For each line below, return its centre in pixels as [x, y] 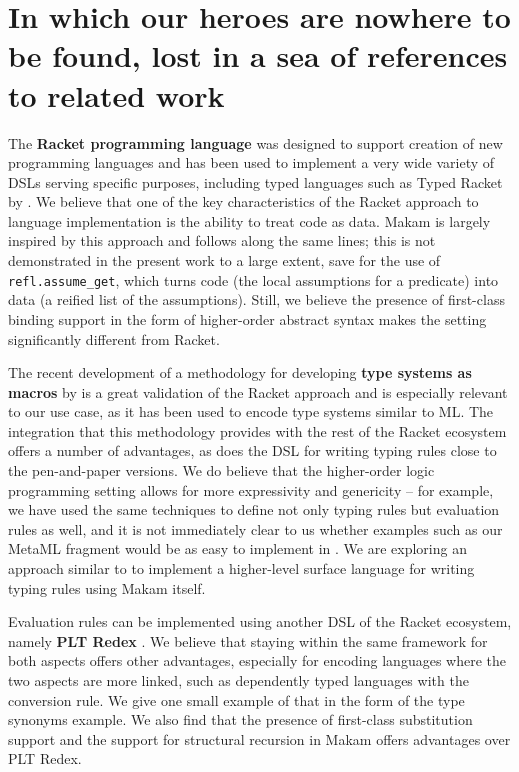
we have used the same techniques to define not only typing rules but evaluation [254, 509]
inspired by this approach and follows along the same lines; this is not [222, 240]
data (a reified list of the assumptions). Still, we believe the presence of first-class [256, 299]
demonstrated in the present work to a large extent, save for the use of [224, 260]
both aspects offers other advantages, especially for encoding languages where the [257, 660]
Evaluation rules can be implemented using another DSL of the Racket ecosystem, [260, 621]
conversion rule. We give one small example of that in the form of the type [236, 699]
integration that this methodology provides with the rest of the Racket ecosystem [257, 430]
